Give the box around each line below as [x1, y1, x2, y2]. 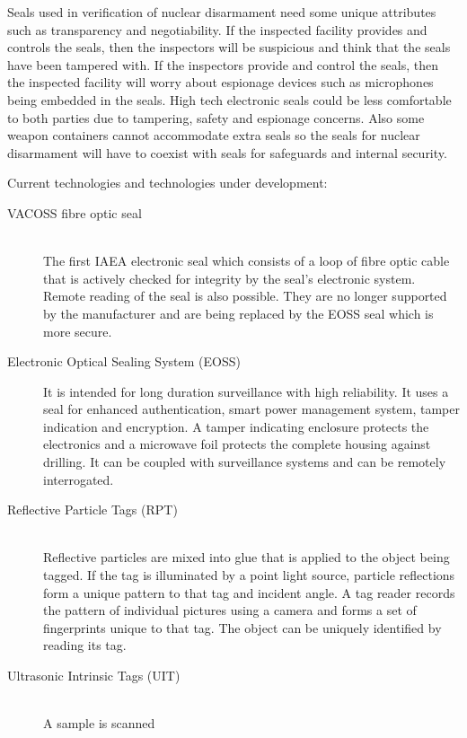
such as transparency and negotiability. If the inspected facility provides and [7, 20, 427, 39]
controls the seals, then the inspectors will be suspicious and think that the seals [7, 38, 451, 57]
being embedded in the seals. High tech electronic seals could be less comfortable [7, 90, 452, 109]
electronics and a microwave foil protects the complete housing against [43, 435, 431, 453]
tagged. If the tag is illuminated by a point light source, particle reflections [43, 566, 455, 584]
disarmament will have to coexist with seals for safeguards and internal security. [7, 143, 447, 162]
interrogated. [43, 470, 114, 488]
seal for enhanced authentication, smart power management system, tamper [43, 400, 460, 418]
